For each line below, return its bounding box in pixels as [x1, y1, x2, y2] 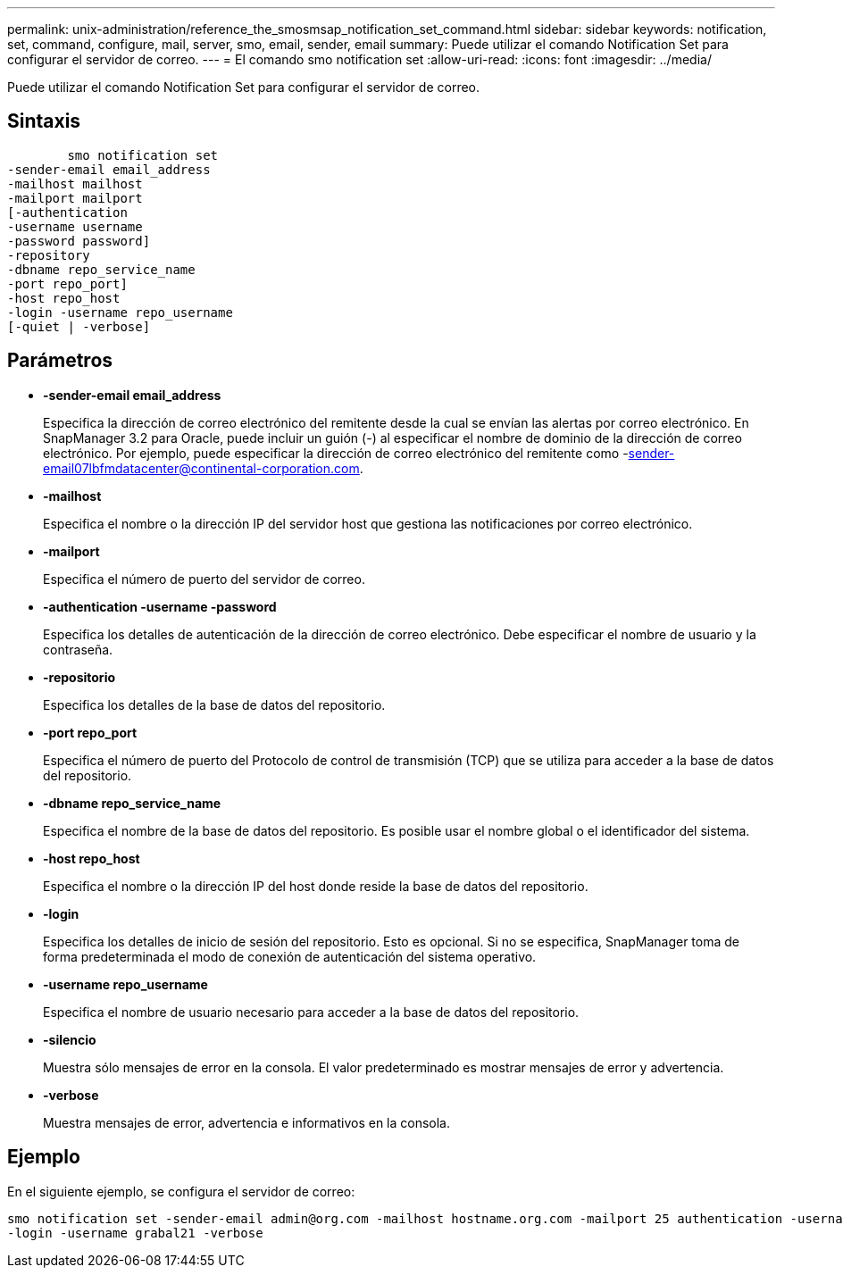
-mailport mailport [7, 190, 143, 205]
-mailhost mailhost [7, 176, 143, 191]
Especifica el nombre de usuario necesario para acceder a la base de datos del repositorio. [43, 1004, 580, 1020]
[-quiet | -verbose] [7, 319, 151, 334]
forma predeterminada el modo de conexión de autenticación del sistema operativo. [43, 948, 537, 964]
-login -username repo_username [7, 304, 233, 320]
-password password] [7, 233, 151, 248]
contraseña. [43, 641, 113, 657]
